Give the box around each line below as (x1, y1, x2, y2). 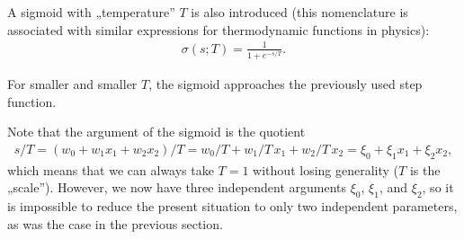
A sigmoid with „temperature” (7, 3, 175, 21)
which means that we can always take (7, 160, 214, 179)
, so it (422, 178, 454, 197)
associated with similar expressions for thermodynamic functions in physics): (7, 20, 430, 39)
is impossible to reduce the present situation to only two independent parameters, (7, 197, 458, 216)
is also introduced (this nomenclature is (191, 3, 408, 21)
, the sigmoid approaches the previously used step (148, 75, 423, 93)
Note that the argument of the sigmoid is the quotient (7, 122, 306, 141)
